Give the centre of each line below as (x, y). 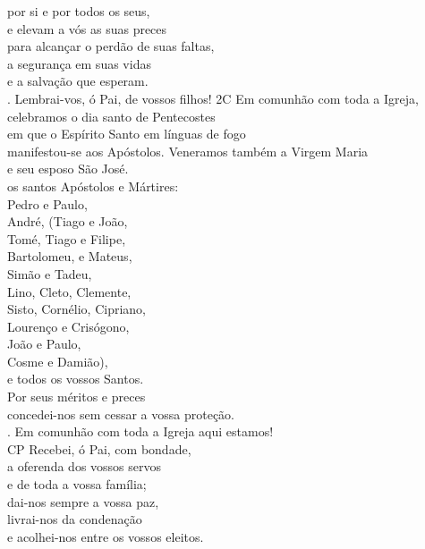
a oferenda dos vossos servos (85, 466)
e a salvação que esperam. (78, 81)
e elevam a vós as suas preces (87, 28)
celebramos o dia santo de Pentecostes (111, 116)
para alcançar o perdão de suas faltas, (111, 46)
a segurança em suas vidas (79, 63)
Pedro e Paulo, (47, 203)
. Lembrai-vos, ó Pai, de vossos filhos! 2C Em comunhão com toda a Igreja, (213, 98)
